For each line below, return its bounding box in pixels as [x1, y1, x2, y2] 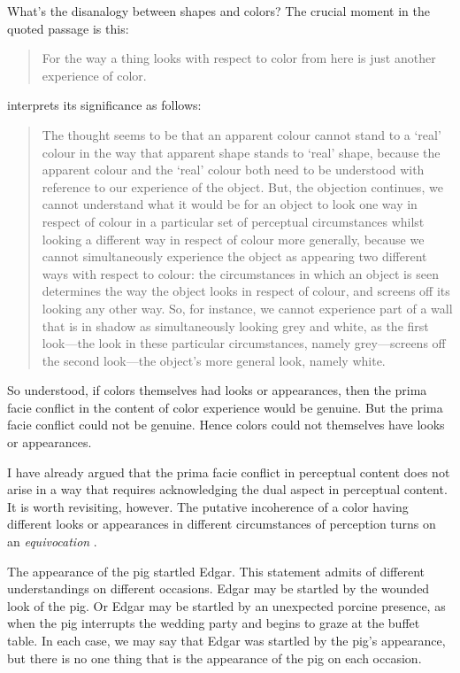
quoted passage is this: [7, 19, 129, 37]
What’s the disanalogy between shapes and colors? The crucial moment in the [7, 2, 430, 19]
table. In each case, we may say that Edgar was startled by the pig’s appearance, [7, 631, 446, 649]
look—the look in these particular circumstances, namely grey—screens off [42, 334, 446, 352]
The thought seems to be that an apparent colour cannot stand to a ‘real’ [42, 125, 441, 143]
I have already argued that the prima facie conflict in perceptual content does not [7, 462, 450, 481]
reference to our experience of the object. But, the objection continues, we [42, 177, 443, 196]
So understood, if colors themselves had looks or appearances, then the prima [7, 381, 427, 399]
